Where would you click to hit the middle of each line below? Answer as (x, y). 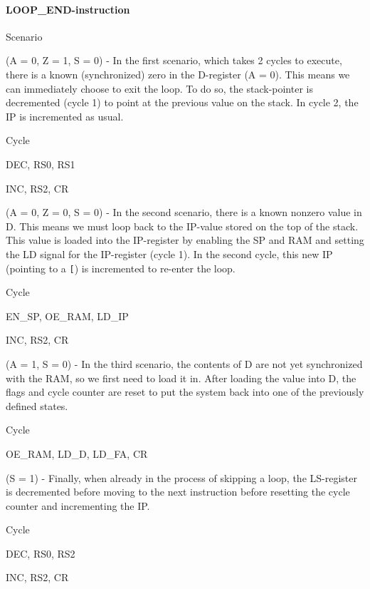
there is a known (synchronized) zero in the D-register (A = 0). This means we (178, 74)
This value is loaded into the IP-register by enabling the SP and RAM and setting (185, 240)
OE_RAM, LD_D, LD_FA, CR (77, 453)
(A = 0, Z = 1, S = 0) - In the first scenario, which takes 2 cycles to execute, (174, 60)
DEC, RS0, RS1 (41, 164)
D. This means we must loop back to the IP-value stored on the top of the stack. (182, 226)
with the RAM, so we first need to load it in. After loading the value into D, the (181, 378)
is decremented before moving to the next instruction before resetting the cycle (178, 492)
